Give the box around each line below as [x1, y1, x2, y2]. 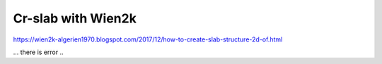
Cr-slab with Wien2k [13, 11, 137, 26]
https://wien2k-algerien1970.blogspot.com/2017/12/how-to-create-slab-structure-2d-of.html [13, 35, 283, 44]
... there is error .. [13, 48, 64, 56]
